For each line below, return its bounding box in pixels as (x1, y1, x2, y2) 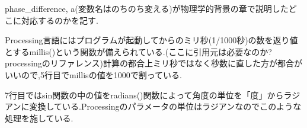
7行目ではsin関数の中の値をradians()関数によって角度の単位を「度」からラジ (5, 88, 300, 101)
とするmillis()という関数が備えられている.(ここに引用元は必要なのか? (5, 45, 272, 57)
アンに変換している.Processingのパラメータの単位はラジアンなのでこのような (5, 100, 302, 113)
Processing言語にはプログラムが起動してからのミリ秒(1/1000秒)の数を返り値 (5, 34, 298, 46)
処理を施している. (5, 111, 73, 124)
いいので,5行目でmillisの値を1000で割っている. (5, 68, 182, 81)
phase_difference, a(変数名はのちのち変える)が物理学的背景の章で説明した (5, 2, 289, 14)
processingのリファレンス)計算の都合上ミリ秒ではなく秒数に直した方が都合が (5, 57, 302, 69)
